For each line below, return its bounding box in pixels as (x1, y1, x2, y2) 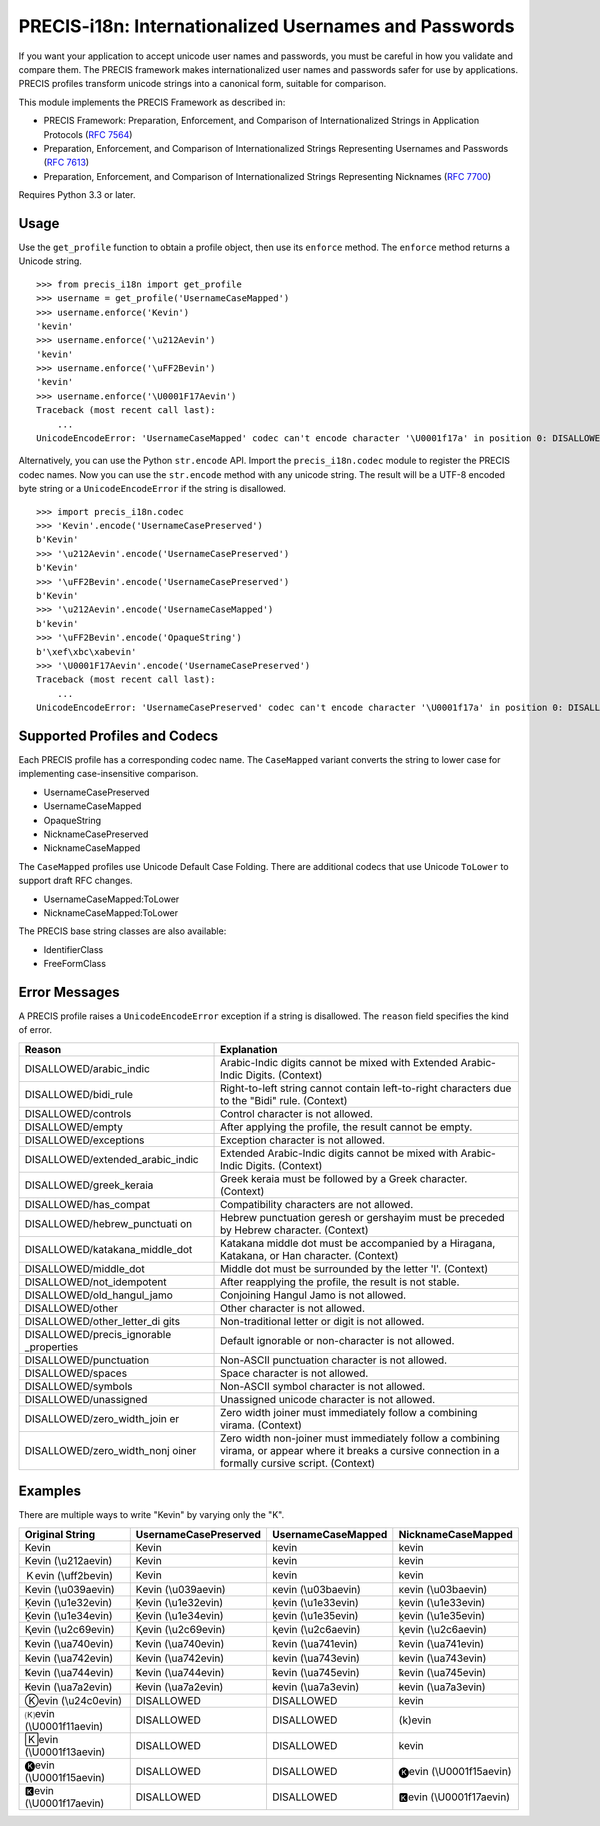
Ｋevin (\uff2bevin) (24, 1568, 114, 1582)
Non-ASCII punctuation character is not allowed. (220, 1353, 448, 1367)
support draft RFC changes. (18, 875, 134, 887)
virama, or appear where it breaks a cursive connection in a (220, 1443, 500, 1457)
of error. (18, 1024, 53, 1036)
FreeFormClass (43, 958, 107, 970)
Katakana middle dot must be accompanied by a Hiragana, (220, 1236, 496, 1250)
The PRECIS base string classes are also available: (18, 925, 227, 937)
